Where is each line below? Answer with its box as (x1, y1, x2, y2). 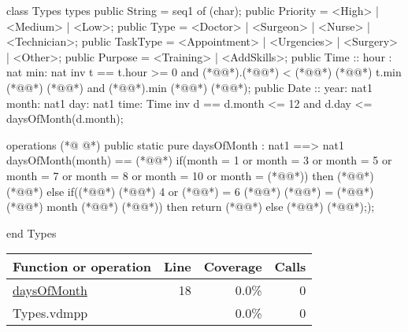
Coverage (203, 257, 262, 276)
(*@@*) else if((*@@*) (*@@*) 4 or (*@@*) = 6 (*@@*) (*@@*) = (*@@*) (6, 183, 374, 199)
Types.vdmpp (13, 304, 88, 323)
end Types (6, 224, 57, 241)
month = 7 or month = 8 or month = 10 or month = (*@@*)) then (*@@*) (6, 167, 374, 183)
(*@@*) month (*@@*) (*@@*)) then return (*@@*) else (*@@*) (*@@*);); (6, 198, 375, 215)
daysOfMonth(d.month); (6, 110, 124, 127)
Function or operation (13, 257, 151, 276)
